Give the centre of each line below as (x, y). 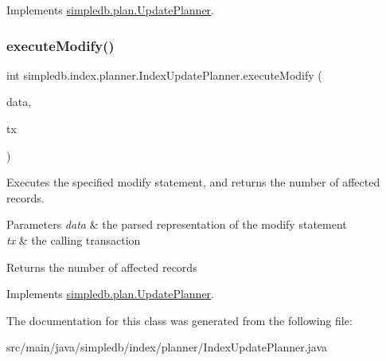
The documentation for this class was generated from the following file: (179, 320)
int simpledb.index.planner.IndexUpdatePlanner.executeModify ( (164, 75)
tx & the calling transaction (74, 239)
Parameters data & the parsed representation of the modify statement (177, 224)
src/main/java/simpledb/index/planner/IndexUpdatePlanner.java (167, 347)
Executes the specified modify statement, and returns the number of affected (193, 182)
